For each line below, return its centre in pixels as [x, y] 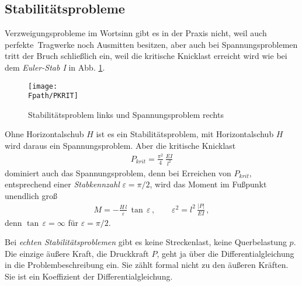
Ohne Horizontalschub [44, 134]
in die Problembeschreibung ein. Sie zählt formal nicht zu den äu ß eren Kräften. [147, 265]
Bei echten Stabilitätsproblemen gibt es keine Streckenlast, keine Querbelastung [146, 242]
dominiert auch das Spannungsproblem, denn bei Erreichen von [118, 172]
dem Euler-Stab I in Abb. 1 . [55, 67]
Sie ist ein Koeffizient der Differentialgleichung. [89, 276]
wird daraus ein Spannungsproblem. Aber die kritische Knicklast [120, 146]
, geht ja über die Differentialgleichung [225, 253]
